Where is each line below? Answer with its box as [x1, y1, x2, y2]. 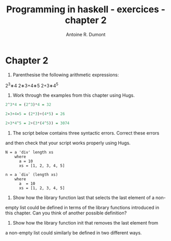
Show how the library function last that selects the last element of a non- [12, 194, 166, 201]
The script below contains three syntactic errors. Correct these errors [12, 129, 160, 136]
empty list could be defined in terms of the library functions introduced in [5, 204, 159, 210]
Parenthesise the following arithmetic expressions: [12, 72, 119, 78]
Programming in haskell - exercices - [6, 4, 166, 15]
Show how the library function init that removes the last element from [12, 220, 158, 226]
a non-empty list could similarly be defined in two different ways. [5, 229, 142, 236]
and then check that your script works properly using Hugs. [5, 140, 131, 146]
